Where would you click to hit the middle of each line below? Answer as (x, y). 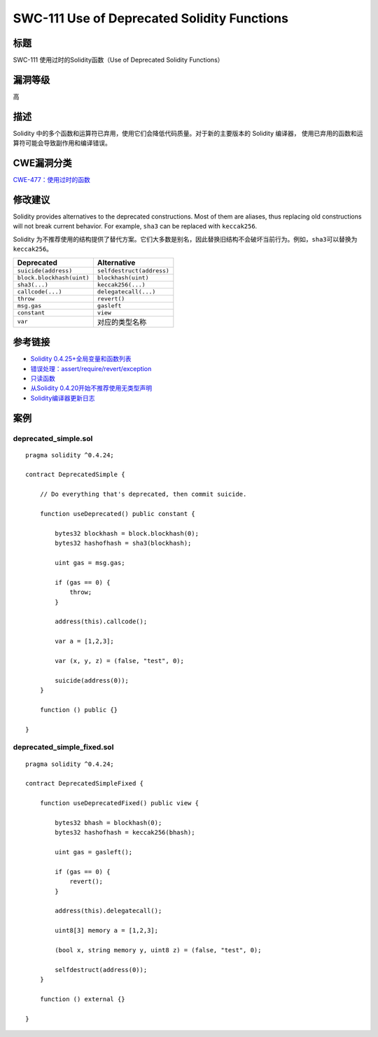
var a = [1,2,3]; (85, 641)
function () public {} (79, 710)
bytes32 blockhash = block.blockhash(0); (127, 533)
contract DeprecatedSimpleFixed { (84, 784)
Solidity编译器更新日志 (63, 398)
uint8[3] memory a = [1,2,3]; (107, 931)
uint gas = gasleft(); (94, 852)
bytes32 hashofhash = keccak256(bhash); (125, 833)
